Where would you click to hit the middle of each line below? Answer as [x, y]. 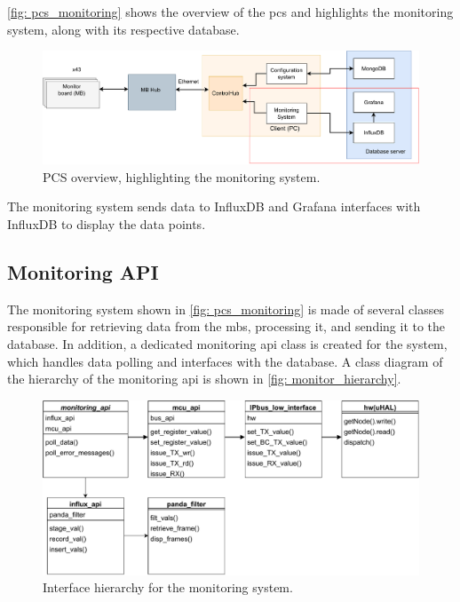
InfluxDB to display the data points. [107, 224]
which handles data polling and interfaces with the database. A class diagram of [225, 361]
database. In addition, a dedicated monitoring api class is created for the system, [227, 344]
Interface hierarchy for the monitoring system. [168, 587]
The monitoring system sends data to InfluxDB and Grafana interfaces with [214, 206]
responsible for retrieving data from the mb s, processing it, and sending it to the [226, 326]
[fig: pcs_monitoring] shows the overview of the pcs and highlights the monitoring [230, 12]
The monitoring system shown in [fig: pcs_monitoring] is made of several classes [226, 309]
